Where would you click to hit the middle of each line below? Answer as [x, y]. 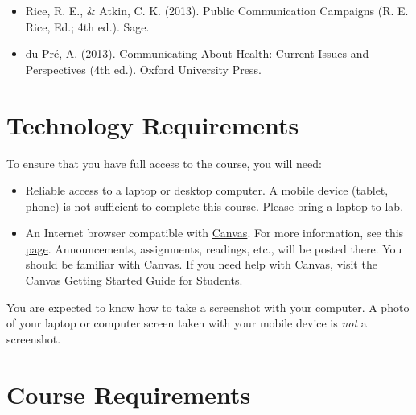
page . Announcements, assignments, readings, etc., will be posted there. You [214, 248]
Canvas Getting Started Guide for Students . [134, 280]
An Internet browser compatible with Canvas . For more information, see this [214, 233]
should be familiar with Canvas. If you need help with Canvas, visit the [201, 264]
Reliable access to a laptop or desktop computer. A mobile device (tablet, [207, 190]
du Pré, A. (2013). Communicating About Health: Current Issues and [197, 53]
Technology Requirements [153, 124]
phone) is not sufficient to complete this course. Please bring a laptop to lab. [214, 205]
